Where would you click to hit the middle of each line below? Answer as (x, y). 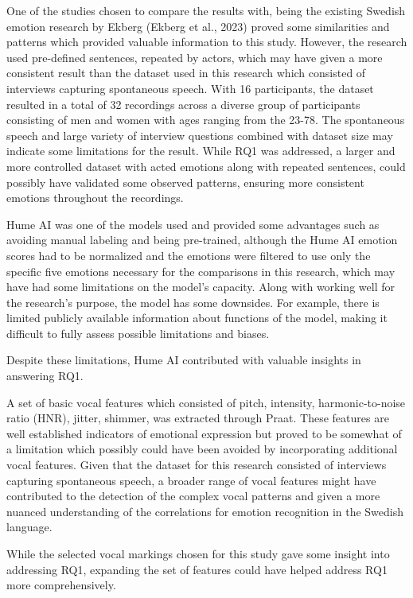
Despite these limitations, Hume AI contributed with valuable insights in (184, 360)
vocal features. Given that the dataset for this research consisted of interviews (197, 465)
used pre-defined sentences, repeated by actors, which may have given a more (195, 57)
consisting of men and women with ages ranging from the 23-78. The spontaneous (206, 120)
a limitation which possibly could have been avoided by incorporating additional (202, 449)
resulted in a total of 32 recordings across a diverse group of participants (183, 104)
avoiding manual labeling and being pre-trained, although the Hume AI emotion (202, 240)
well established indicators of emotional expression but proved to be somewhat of (204, 433)
